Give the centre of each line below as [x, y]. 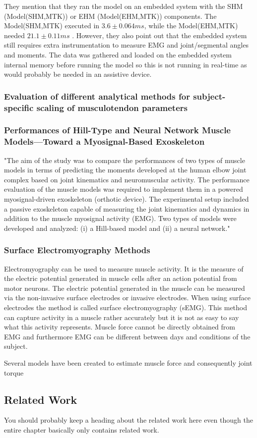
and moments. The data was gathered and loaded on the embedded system [118, 54]
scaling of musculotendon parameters [112, 107]
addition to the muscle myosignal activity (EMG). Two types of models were [120, 218]
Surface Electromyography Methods [77, 250]
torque [14, 372]
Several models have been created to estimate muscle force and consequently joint [128, 362]
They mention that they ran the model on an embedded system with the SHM [124, 6]
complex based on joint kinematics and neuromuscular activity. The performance [127, 179]
